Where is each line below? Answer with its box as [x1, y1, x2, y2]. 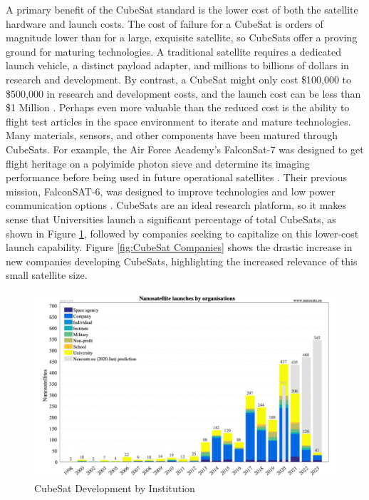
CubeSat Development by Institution [34, 480, 195, 495]
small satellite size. [6, 267, 88, 282]
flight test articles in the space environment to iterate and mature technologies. [6, 113, 351, 128]
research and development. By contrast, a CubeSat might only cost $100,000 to [6, 71, 352, 86]
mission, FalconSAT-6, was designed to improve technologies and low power [6, 183, 336, 198]
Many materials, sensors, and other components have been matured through [6, 128, 338, 143]
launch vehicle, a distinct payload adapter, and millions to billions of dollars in [6, 58, 349, 73]
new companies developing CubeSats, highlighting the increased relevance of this [6, 253, 358, 268]
